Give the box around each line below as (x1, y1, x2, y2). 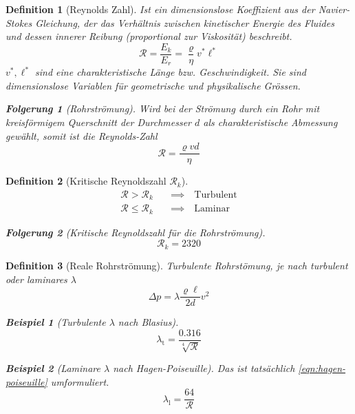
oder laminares (6, 271, 67, 286)
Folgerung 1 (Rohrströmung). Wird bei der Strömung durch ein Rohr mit (6, 101, 320, 116)
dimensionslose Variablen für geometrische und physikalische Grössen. (6, 78, 301, 92)
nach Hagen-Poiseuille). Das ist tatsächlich (113, 361, 295, 375)
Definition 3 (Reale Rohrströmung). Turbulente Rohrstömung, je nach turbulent (6, 258, 348, 272)
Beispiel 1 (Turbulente (6, 315, 106, 329)
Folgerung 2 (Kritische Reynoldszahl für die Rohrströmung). (6, 225, 266, 239)
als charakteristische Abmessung (203, 115, 338, 130)
